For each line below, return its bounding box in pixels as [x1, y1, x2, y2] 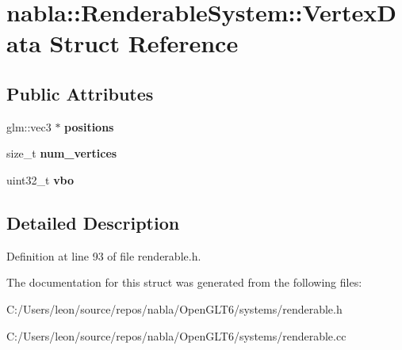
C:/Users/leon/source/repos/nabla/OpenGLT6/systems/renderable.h [6, 300, 343, 317]
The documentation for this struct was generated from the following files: [6, 274, 362, 291]
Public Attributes [6, 81, 154, 105]
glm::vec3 [6, 118, 52, 135]
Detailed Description [6, 210, 180, 234]
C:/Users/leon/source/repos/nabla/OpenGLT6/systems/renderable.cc [6, 327, 346, 344]
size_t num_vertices [6, 145, 117, 162]
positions [64, 118, 114, 135]
